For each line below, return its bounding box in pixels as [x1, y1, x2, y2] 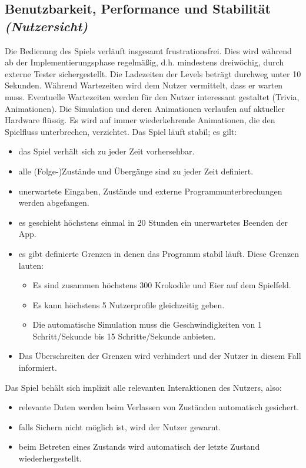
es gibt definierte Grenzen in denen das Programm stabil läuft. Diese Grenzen [18, 247, 300, 259]
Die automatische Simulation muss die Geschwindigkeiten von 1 [32, 318, 262, 331]
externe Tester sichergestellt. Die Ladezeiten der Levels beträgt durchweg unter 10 [5, 67, 301, 80]
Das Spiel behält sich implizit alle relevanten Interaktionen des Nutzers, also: [5, 381, 282, 393]
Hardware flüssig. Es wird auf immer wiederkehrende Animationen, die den [5, 114, 275, 126]
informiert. [18, 361, 57, 374]
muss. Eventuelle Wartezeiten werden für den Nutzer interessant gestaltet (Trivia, [5, 90, 300, 103]
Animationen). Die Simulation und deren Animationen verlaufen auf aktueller [5, 102, 285, 114]
